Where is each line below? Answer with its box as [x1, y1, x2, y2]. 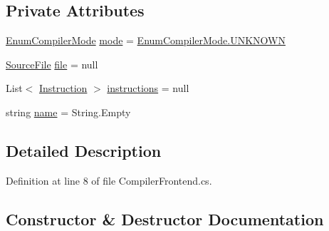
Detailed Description [6, 139, 162, 161]
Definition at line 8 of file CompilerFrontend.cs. [6, 173, 212, 188]
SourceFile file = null [6, 56, 98, 71]
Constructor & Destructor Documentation [6, 207, 324, 230]
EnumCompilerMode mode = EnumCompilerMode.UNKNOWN [6, 33, 286, 48]
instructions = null [107, 81, 189, 96]
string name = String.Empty [6, 104, 131, 119]
